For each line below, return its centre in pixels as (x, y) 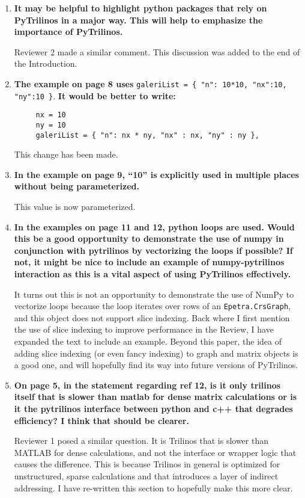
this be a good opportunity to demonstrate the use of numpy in (149, 238)
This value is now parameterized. (75, 207)
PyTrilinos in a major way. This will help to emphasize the (138, 20)
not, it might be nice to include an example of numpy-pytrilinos (149, 262)
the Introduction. (46, 63)
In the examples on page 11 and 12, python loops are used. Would (154, 226)
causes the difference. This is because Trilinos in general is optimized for (147, 464)
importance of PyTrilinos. (68, 32)
